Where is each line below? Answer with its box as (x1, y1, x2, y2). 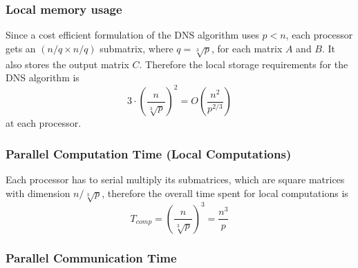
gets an (6, 41, 36, 55)
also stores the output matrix (6, 56, 129, 71)
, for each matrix (211, 41, 283, 55)
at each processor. (6, 116, 82, 130)
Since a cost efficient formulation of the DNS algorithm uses (6, 28, 259, 42)
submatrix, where (100, 41, 173, 55)
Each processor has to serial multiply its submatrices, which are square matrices (6, 172, 345, 187)
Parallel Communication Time (6, 249, 177, 266)
